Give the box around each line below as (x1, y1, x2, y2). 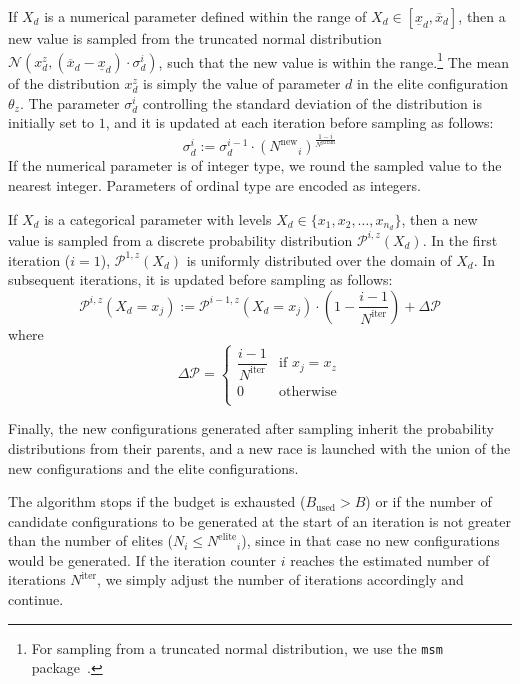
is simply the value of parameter (143, 73, 341, 94)
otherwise (279, 385, 337, 400)
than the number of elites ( (8, 530, 174, 551)
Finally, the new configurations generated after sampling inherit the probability (8, 418, 494, 439)
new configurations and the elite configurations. (8, 457, 299, 478)
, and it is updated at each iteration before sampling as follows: (105, 112, 494, 133)
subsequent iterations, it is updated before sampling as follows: (8, 269, 393, 290)
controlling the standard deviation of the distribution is (142, 92, 482, 113)
